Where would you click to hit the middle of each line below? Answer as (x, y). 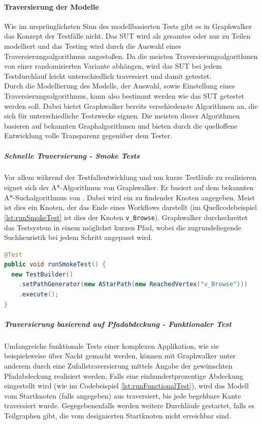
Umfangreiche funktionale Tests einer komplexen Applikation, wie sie (112, 345)
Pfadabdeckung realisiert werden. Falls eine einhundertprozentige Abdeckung (124, 375)
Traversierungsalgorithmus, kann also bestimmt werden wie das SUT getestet (124, 95)
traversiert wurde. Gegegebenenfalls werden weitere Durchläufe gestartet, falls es (129, 405)
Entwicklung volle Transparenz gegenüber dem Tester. (88, 135)
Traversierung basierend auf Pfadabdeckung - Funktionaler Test (118, 324)
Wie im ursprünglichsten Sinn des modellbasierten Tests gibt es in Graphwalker (128, 26)
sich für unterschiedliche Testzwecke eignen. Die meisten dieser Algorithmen (122, 116)
